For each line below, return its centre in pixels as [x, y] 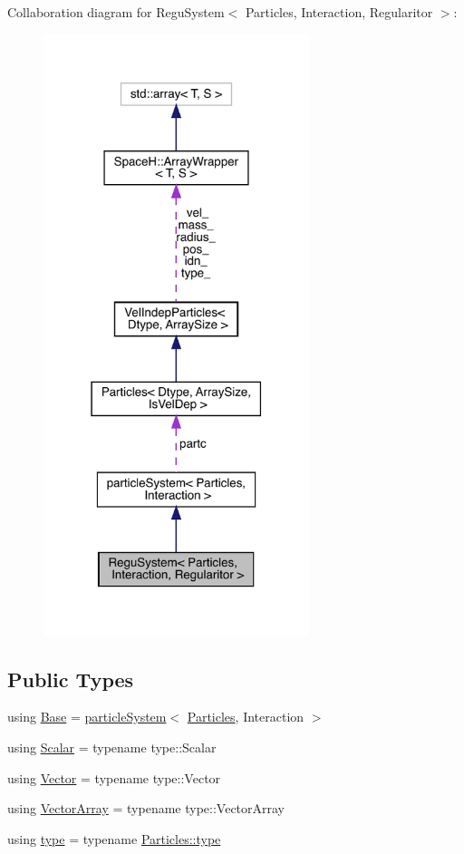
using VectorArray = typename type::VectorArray [146, 808]
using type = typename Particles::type [114, 838]
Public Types [71, 679]
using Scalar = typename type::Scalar [112, 747]
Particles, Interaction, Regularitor [339, 12]
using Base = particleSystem [87, 717]
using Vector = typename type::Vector [114, 777]
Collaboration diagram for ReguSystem [116, 12]
